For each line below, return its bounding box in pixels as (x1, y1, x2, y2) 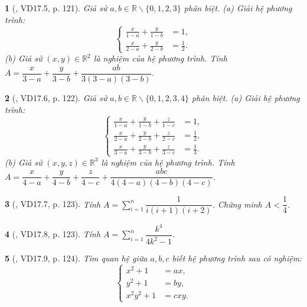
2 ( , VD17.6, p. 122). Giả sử (5, 91, 107, 104)
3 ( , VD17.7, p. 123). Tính (5, 198, 101, 210)
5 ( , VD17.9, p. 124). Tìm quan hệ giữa (5, 252, 148, 264)
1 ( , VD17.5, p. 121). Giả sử (5, 2, 107, 14)
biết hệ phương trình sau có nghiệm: (172, 252, 302, 264)
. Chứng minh (212, 198, 262, 210)
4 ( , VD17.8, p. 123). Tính (5, 228, 101, 240)
